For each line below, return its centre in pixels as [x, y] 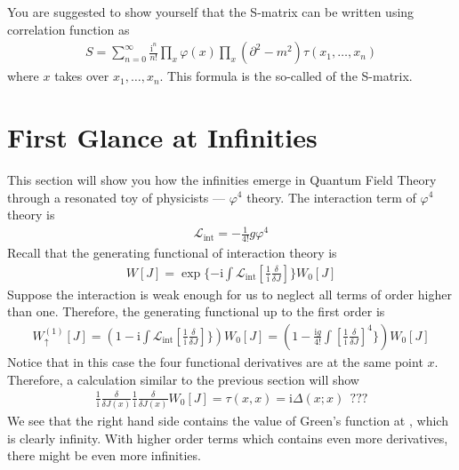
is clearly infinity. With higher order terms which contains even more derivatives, [228, 438]
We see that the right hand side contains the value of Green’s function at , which [228, 420]
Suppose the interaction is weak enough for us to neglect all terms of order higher [229, 294]
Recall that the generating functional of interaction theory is [172, 253]
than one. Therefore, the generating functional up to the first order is [196, 311]
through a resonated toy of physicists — [116, 197]
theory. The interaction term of [331, 197]
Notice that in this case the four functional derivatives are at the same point [215, 361]
